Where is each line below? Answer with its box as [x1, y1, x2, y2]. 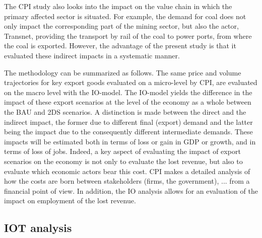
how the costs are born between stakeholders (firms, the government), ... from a [4, 176, 250, 186]
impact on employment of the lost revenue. [4, 195, 136, 206]
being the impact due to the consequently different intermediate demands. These [4, 126, 253, 137]
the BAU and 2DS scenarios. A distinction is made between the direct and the [4, 106, 246, 117]
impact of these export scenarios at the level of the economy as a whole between [4, 97, 251, 107]
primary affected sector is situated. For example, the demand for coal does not [4, 11, 246, 21]
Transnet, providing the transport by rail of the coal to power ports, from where [4, 30, 252, 41]
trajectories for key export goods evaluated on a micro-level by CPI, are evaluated [4, 77, 257, 88]
